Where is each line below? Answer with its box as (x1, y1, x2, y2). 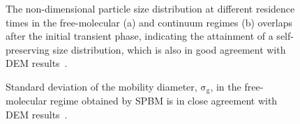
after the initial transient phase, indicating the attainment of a (6, 29, 273, 43)
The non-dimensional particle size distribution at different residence (6, 1, 295, 15)
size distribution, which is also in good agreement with (52, 42, 286, 56)
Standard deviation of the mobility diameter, (6, 79, 197, 93)
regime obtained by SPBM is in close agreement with (50, 93, 278, 108)
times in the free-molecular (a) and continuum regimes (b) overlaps (6, 15, 293, 29)
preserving (6, 42, 50, 56)
